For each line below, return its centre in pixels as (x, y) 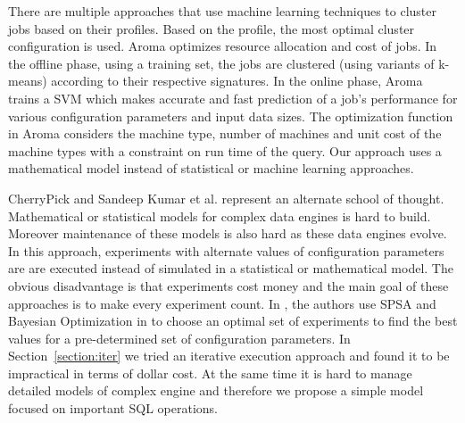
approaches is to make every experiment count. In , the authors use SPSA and (222, 303)
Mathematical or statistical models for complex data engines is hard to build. (220, 216)
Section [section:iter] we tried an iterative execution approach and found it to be (229, 356)
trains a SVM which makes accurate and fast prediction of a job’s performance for (233, 98)
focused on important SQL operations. (113, 408)
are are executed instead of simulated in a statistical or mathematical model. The (231, 268)
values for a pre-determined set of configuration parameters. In (179, 338)
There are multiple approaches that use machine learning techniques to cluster (222, 11)
